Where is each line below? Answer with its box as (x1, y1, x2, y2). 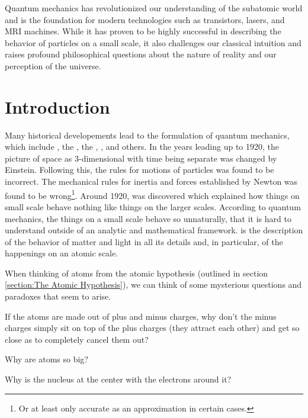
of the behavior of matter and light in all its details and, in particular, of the (5, 235, 283, 247)
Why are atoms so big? (5, 353, 88, 365)
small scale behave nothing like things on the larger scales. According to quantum (5, 200, 301, 213)
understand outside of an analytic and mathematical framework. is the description (5, 224, 303, 236)
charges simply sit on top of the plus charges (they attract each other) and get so (5, 321, 300, 334)
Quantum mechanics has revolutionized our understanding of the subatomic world (5, 2, 303, 14)
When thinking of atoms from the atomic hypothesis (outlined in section (5, 266, 268, 279)
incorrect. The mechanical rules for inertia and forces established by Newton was (5, 175, 298, 188)
